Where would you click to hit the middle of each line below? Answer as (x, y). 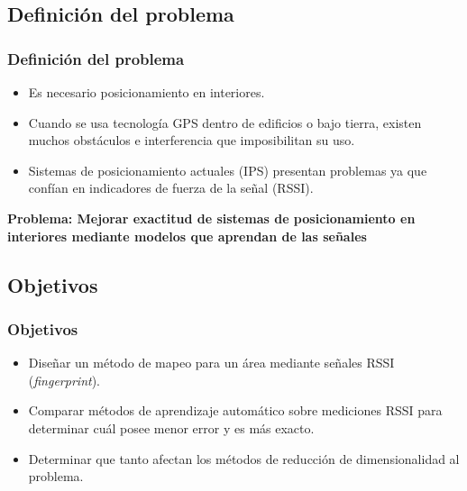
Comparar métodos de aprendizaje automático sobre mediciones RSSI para (235, 410)
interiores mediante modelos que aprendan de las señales (187, 236)
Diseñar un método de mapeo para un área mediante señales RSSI (211, 363)
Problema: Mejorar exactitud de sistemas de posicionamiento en (211, 218)
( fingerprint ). (64, 380)
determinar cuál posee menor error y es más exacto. (171, 427)
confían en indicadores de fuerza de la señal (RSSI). (171, 188)
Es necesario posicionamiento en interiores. (147, 92)
